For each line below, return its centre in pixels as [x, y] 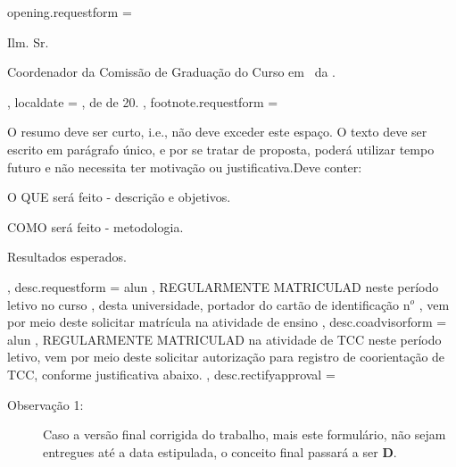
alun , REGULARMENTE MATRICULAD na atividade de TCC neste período [224, 339]
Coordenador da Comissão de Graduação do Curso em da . [171, 72]
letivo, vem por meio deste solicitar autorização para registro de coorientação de [226, 357]
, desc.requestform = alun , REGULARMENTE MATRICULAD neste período [223, 286]
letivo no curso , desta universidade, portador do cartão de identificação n [209, 304]
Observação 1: [46, 404]
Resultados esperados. [67, 257]
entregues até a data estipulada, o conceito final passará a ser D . [220, 451]
